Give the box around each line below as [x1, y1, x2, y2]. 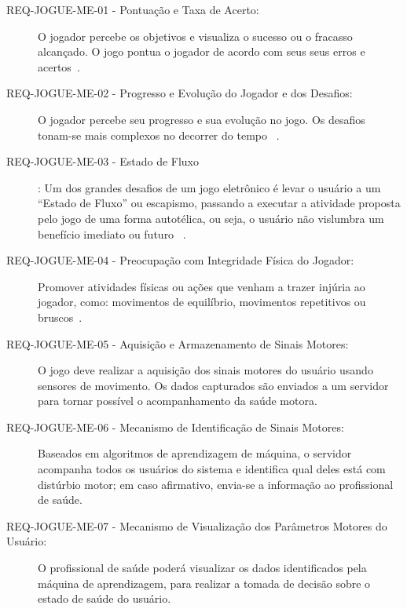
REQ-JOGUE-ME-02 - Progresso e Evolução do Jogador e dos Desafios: [6, 85, 353, 101]
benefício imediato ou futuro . [38, 225, 186, 242]
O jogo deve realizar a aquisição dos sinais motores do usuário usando [38, 362, 373, 378]
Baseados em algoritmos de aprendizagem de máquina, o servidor [38, 445, 352, 461]
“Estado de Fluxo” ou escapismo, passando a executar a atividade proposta [38, 195, 401, 211]
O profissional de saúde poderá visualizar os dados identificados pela [38, 560, 367, 576]
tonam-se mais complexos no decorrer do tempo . [38, 126, 280, 143]
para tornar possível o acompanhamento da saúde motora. [38, 392, 317, 409]
